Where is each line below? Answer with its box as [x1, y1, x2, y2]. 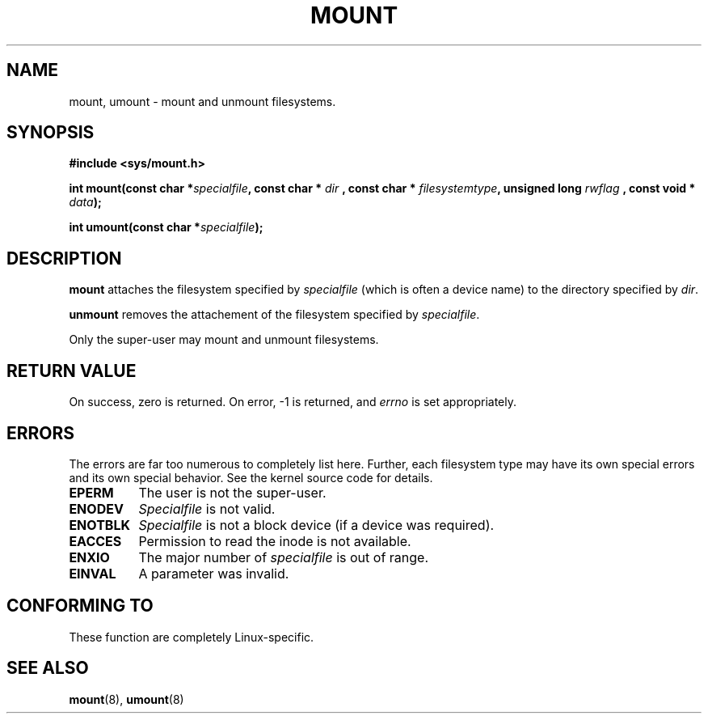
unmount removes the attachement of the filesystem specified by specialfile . [69, 307, 480, 322]
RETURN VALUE [6, 360, 137, 381]
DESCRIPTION [6, 248, 122, 269]
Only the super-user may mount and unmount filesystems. [69, 332, 379, 347]
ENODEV [69, 500, 124, 517]
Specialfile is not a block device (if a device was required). [138, 516, 495, 533]
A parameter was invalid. [138, 565, 289, 582]
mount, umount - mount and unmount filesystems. [69, 94, 336, 108]
